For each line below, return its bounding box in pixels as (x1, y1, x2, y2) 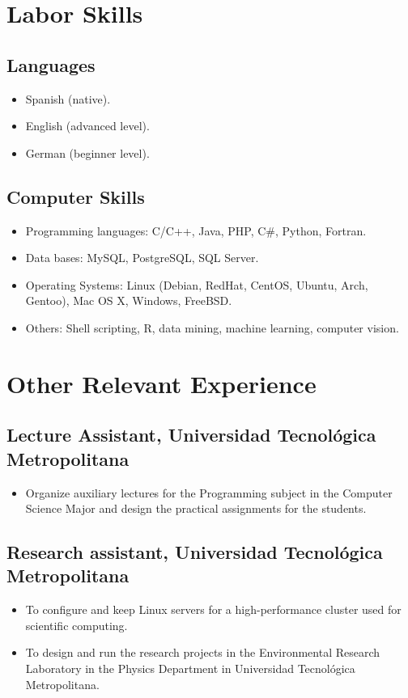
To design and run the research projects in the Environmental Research (25, 644, 380, 661)
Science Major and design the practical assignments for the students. (25, 500, 367, 517)
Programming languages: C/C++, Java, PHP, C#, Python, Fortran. (25, 222, 367, 239)
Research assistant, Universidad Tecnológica (6, 539, 383, 565)
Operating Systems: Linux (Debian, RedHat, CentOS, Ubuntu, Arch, (25, 276, 368, 293)
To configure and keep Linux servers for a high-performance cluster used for (25, 601, 402, 618)
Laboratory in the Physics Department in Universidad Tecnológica (25, 660, 355, 677)
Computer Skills (6, 184, 145, 209)
